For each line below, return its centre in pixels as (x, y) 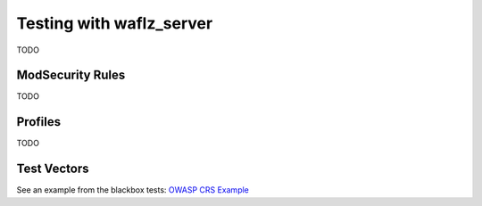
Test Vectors (53, 169)
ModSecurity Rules (71, 75)
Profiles (39, 122)
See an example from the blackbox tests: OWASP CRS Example (133, 190)
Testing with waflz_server (115, 23)
